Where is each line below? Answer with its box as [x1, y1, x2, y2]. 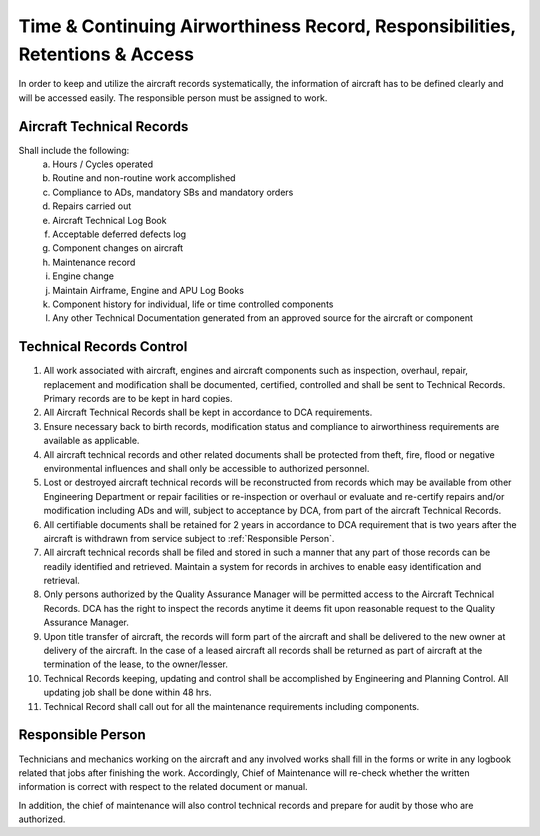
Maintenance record [52, 256, 136, 268]
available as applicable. [43, 435, 140, 447]
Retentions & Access [18, 43, 195, 65]
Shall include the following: [18, 144, 130, 156]
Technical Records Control [18, 338, 188, 355]
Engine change [52, 270, 115, 282]
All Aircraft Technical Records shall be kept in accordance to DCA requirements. [43, 406, 373, 419]
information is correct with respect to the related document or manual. [18, 781, 309, 793]
